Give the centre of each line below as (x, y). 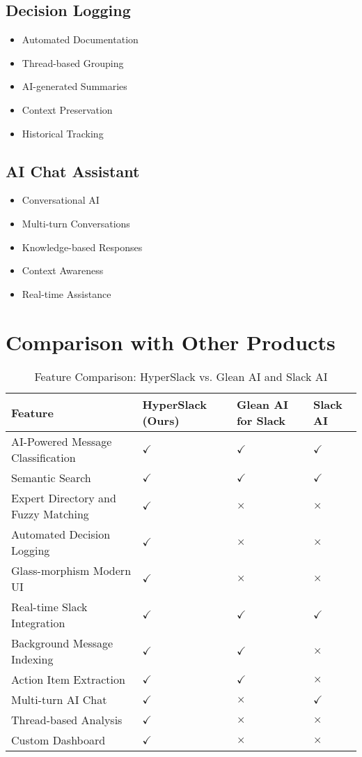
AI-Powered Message (62, 442)
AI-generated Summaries (74, 86)
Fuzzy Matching (50, 514)
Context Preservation (67, 109)
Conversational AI (61, 200)
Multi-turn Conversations (76, 223)
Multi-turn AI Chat (59, 700)
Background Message (62, 643)
